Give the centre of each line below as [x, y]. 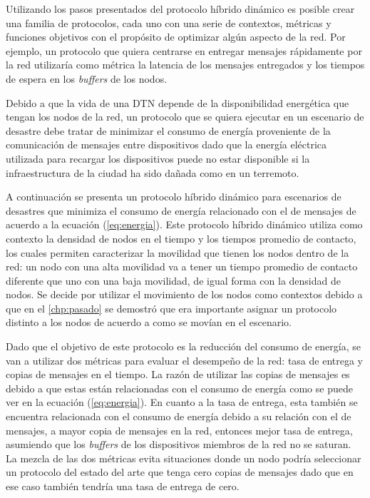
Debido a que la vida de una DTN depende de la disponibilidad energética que [178, 102]
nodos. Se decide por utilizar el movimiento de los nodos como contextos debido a [184, 294]
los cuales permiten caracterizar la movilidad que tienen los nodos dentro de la [178, 252]
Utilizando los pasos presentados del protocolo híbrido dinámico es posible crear [180, 9]
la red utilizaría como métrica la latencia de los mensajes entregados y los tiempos [185, 65]
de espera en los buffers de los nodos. [87, 78]
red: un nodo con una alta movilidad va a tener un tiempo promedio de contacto [182, 266]
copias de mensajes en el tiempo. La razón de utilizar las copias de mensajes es [178, 374]
